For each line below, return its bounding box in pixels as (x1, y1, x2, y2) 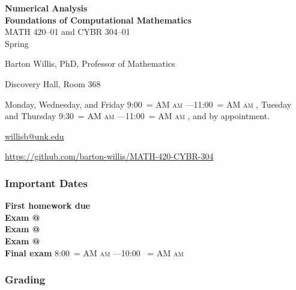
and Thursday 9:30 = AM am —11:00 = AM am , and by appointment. (5, 110, 270, 122)
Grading (5, 272, 46, 287)
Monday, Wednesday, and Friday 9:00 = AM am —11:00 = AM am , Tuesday (5, 97, 292, 110)
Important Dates (5, 175, 88, 190)
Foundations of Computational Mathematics (5, 13, 192, 26)
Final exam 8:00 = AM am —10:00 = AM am (5, 246, 184, 259)
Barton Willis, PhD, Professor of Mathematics (5, 57, 175, 70)
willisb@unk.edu (5, 129, 64, 142)
